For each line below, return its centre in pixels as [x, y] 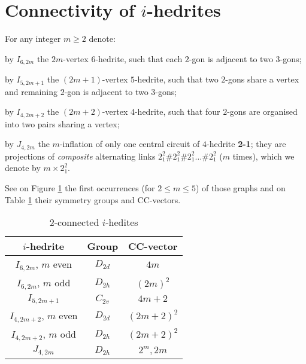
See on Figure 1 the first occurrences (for [80, 187]
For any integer [33, 39]
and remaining [31, 91]
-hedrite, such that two [176, 79]
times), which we [263, 156]
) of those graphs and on [240, 187]
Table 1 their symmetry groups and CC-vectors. [93, 199]
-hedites [122, 222]
